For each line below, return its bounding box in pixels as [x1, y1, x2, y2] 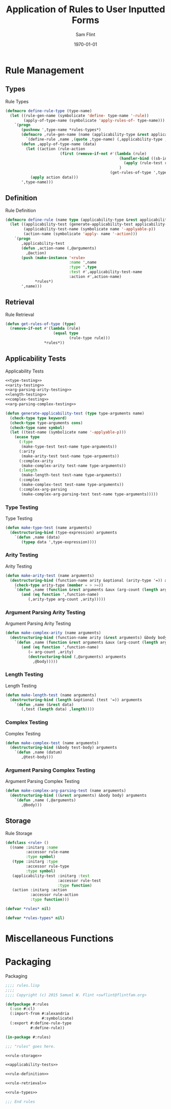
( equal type [53, 331, 79, 336]
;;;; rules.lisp [5, 983, 40, 988]
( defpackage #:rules [5, 1002, 49, 1007]
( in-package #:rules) [5, 1034, 51, 1039]
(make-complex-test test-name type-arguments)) [21, 482, 124, 488]
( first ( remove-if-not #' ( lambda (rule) [60, 151, 147, 156]
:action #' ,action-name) [69, 274, 122, 280]
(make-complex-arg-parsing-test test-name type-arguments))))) [21, 492, 158, 497]
